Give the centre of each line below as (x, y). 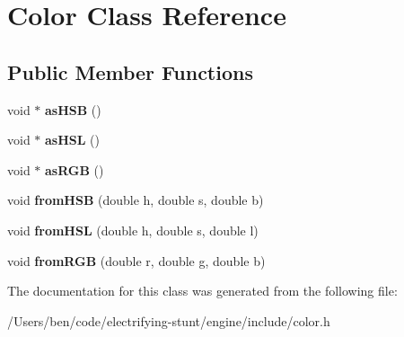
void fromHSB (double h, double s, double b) (136, 200)
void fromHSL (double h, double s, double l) (133, 230)
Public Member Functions (130, 71)
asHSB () (73, 109)
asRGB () (75, 169)
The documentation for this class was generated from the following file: (202, 291)
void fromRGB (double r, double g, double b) (136, 260)
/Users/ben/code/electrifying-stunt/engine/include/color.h (169, 320)
